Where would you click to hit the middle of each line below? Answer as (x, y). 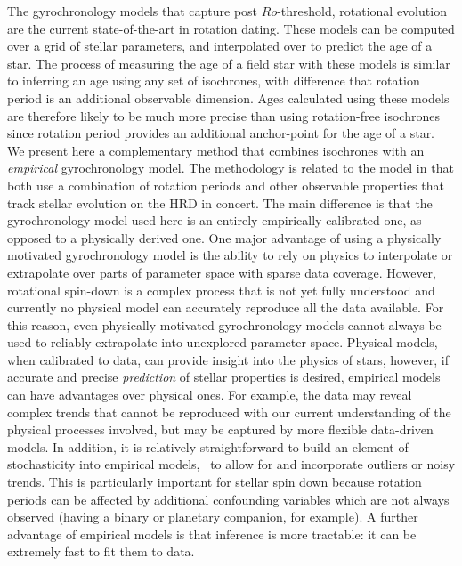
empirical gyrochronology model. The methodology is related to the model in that (231, 168)
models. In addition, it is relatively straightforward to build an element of (208, 446)
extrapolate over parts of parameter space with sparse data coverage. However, (222, 272)
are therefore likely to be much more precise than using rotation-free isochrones (223, 115)
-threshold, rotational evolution (362, 11)
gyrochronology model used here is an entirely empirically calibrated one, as (215, 220)
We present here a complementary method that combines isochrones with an (216, 150)
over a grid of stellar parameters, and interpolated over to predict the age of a (220, 46)
